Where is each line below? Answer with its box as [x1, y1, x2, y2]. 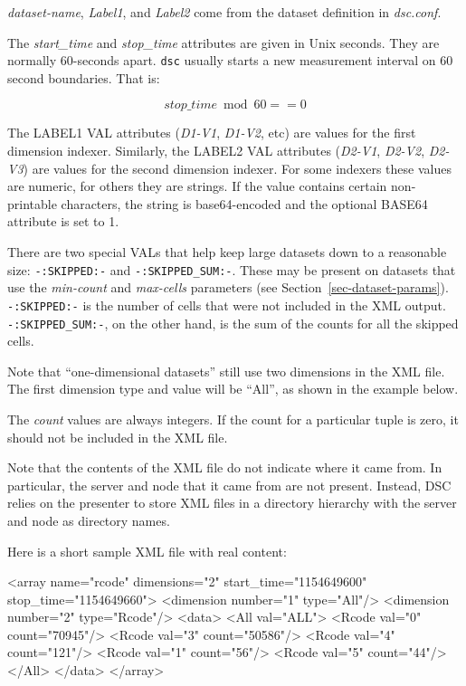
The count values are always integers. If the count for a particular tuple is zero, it [7, 409, 459, 428]
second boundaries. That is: [7, 68, 160, 87]
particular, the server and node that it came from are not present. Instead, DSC [7, 475, 452, 494]
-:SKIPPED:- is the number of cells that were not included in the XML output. [7, 295, 446, 314]
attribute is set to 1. [7, 212, 119, 231]
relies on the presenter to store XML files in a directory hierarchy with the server [7, 493, 457, 512]
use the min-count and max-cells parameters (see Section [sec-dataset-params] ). [7, 278, 449, 297]
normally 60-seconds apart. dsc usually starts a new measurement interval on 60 [7, 51, 453, 70]
